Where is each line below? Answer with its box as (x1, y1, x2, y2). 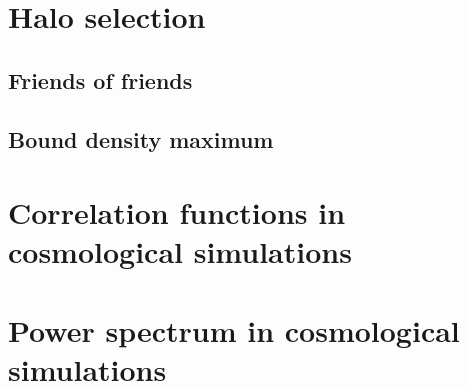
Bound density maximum (8, 123, 274, 154)
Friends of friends (8, 64, 193, 95)
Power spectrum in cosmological (8, 309, 460, 350)
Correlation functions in (8, 192, 346, 233)
